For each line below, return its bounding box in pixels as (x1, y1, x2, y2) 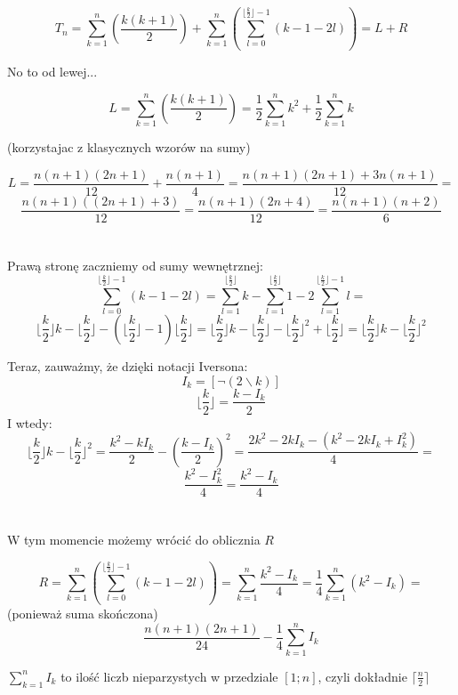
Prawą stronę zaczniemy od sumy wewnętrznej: (7, 255, 263, 274)
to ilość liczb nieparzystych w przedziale (60, 667, 278, 685)
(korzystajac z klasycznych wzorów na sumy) (7, 138, 251, 157)
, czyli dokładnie (317, 667, 407, 685)
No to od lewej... (7, 62, 98, 81)
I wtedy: (7, 413, 52, 432)
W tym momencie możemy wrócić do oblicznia (7, 530, 261, 549)
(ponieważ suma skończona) (7, 604, 158, 623)
